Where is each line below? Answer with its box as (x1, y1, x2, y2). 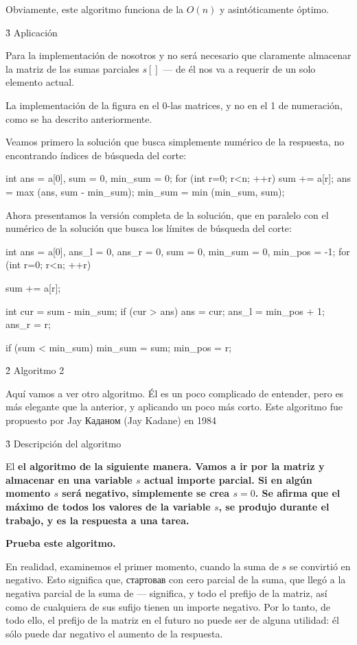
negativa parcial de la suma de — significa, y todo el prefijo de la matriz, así (5, 586, 327, 600)
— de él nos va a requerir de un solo (163, 61, 316, 75)
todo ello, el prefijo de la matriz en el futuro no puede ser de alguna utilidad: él (5, 613, 339, 627)
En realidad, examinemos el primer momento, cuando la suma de (5, 559, 279, 573)
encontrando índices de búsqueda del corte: (5, 148, 187, 162)
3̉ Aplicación (5, 25, 58, 39)
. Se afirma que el (255, 486, 341, 500)
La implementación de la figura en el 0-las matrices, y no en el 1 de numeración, (5, 97, 343, 112)
